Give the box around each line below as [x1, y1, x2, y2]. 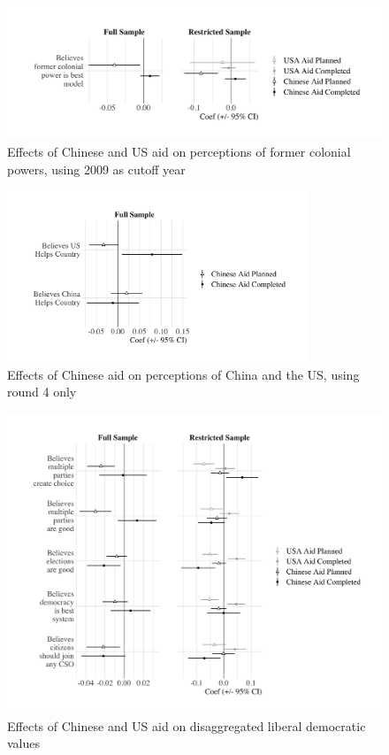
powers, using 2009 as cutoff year [7, 159, 186, 178]
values [7, 734, 41, 752]
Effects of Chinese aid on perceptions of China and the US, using [7, 365, 360, 383]
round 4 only [7, 382, 77, 401]
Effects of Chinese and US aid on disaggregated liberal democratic [7, 716, 366, 735]
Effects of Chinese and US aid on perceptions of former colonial [7, 143, 351, 161]
